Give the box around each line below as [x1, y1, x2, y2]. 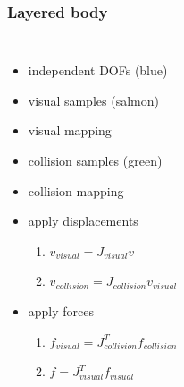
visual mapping [28, 121, 112, 140]
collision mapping [28, 181, 124, 200]
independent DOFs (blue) [28, 61, 168, 80]
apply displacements [28, 211, 138, 230]
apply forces [28, 301, 95, 320]
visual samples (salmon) [28, 90, 159, 109]
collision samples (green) [28, 151, 163, 169]
